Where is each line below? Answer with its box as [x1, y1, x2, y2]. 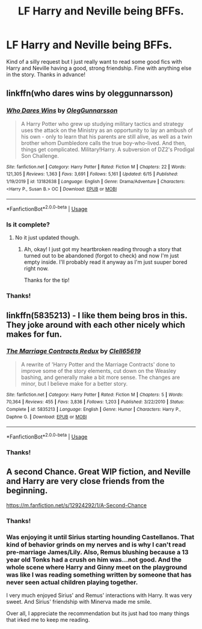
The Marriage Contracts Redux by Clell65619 [6, 347, 141, 355]
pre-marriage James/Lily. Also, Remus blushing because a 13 [6, 548, 189, 556]
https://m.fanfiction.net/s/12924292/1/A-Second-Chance [6, 501, 147, 509]
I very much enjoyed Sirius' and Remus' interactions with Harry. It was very [6, 592, 192, 599]
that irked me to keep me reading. [6, 616, 90, 624]
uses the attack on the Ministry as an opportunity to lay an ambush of [20, 127, 194, 134]
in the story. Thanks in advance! [6, 70, 86, 78]
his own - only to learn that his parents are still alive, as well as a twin [20, 133, 192, 140]
